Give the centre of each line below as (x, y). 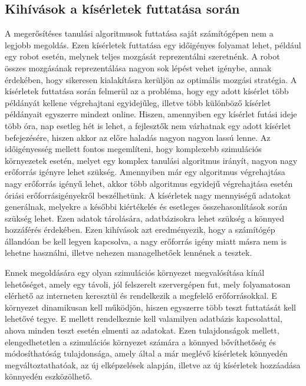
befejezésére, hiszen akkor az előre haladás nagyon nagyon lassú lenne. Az (138, 137)
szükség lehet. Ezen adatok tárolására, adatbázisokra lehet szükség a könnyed (145, 218)
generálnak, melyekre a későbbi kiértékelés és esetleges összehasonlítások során (146, 207)
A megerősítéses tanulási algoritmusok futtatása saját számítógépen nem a (139, 33)
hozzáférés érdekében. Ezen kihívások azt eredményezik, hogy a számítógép (140, 230)
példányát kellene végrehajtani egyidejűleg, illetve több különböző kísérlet (138, 102)
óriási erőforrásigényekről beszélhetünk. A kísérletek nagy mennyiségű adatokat (148, 195)
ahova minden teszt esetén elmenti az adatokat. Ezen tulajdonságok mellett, (142, 330)
